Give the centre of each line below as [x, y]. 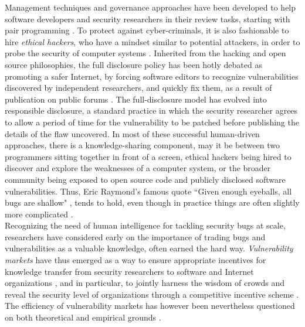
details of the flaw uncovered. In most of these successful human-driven [132, 133]
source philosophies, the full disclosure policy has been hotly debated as [133, 64]
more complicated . [39, 214]
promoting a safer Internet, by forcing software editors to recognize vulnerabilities [152, 76]
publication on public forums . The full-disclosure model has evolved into [136, 99]
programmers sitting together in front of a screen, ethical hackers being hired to [148, 156]
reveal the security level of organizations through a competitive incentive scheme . [152, 294]
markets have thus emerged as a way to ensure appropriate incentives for [135, 260]
